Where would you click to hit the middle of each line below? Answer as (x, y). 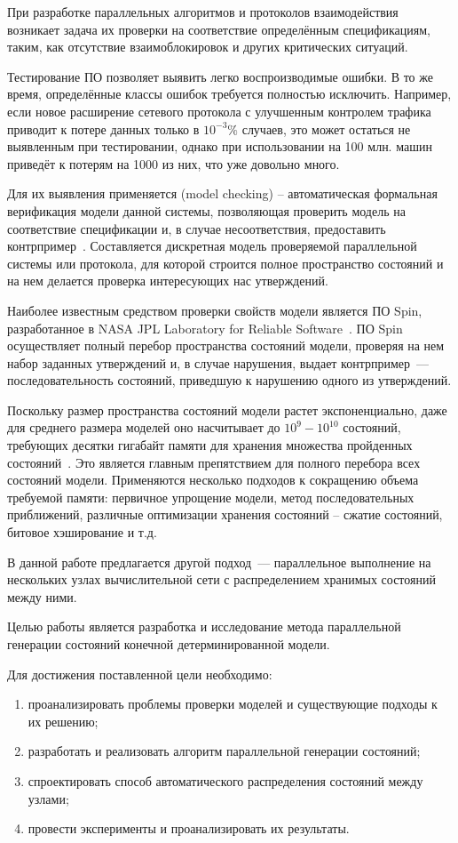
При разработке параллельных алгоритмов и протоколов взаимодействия (203, 12)
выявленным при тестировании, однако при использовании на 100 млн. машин (220, 146)
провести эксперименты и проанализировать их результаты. (189, 828)
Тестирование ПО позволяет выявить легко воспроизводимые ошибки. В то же (220, 76)
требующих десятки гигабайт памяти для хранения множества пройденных (210, 445)
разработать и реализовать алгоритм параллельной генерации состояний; (224, 751)
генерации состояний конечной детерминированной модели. (169, 644)
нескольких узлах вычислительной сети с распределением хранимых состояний (221, 579)
